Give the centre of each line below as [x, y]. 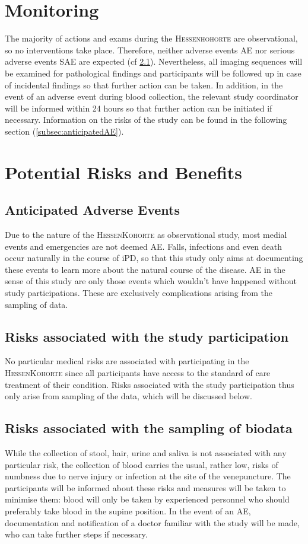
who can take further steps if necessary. [76, 534]
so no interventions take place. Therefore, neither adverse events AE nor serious [150, 50]
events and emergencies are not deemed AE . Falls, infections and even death [144, 246]
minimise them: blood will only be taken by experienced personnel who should [147, 499]
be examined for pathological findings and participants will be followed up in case [153, 73]
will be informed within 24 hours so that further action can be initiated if [139, 108]
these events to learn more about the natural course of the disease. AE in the [145, 269]
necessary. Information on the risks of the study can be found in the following [146, 120]
